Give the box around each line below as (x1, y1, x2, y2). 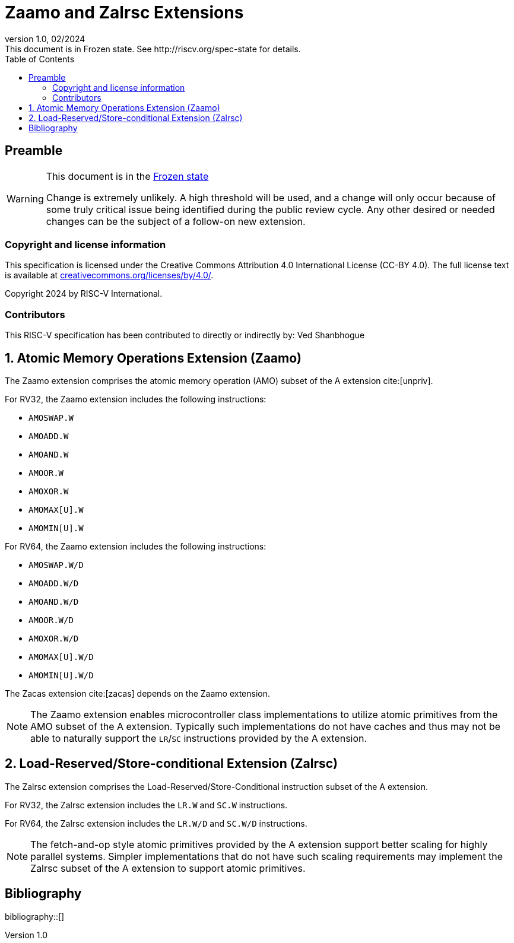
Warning (7, 192, 44, 205)
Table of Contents (5, 53, 75, 64)
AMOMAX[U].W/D (28, 652, 94, 662)
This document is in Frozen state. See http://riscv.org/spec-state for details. (5, 43, 301, 54)
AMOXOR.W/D (28, 633, 79, 643)
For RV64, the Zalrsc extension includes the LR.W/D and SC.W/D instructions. (5, 818, 307, 828)
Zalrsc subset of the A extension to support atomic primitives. (30, 862, 306, 874)
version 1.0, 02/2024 (5, 33, 85, 44)
